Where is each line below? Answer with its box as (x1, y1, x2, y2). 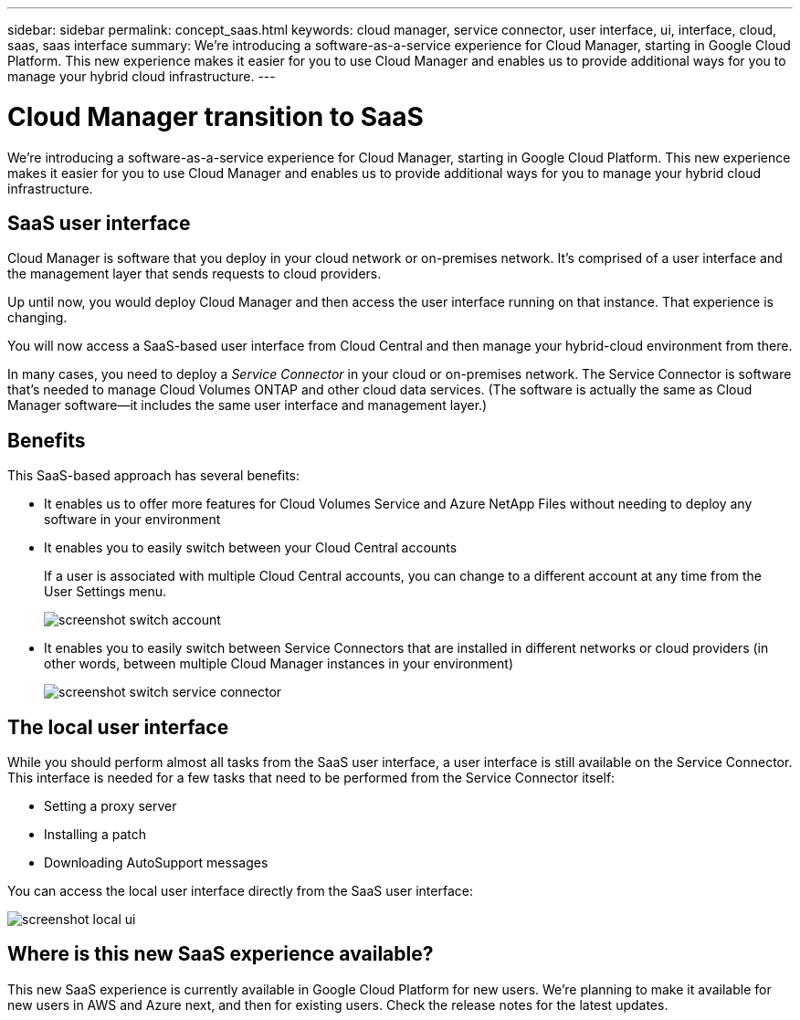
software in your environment (44, 511, 221, 528)
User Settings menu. (44, 584, 167, 600)
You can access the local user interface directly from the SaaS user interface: (7, 883, 473, 899)
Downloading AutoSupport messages (44, 855, 268, 871)
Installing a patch (44, 826, 146, 843)
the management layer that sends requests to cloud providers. (7, 266, 382, 282)
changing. (7, 310, 68, 326)
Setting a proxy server (44, 798, 177, 815)
